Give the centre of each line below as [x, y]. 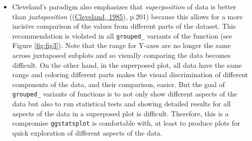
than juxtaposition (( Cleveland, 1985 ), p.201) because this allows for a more [127, 16]
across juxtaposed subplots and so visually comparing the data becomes [122, 55]
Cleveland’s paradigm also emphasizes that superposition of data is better [124, 6]
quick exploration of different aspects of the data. [87, 132]
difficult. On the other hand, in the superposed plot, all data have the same [127, 65]
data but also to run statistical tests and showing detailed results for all [122, 104]
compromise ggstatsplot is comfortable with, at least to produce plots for [126, 123]
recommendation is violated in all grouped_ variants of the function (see [122, 35]
